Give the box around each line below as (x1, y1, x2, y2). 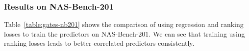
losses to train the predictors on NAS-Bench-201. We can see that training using (4, 28, 245, 38)
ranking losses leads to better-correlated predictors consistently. (4, 38, 195, 48)
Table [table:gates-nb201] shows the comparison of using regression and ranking (4, 19, 244, 29)
